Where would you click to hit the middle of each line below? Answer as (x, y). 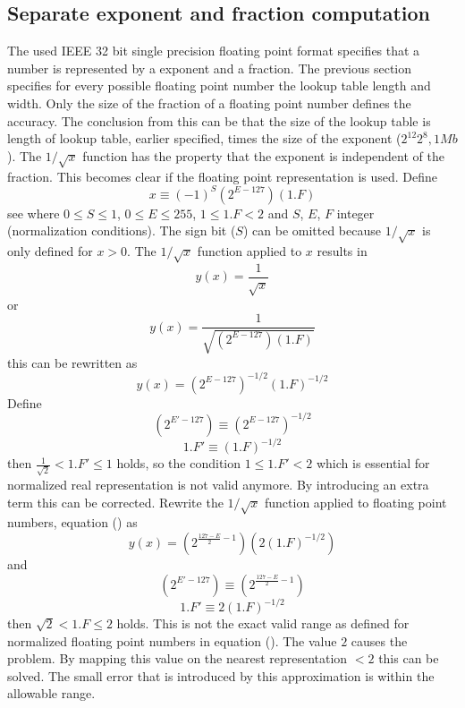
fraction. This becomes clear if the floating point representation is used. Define (223, 176)
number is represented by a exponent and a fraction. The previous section (210, 68)
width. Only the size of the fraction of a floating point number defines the (209, 102)
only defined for (50, 250)
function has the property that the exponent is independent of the (263, 155)
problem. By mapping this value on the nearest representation (178, 658)
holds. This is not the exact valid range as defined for (263, 623)
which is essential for (373, 463)
